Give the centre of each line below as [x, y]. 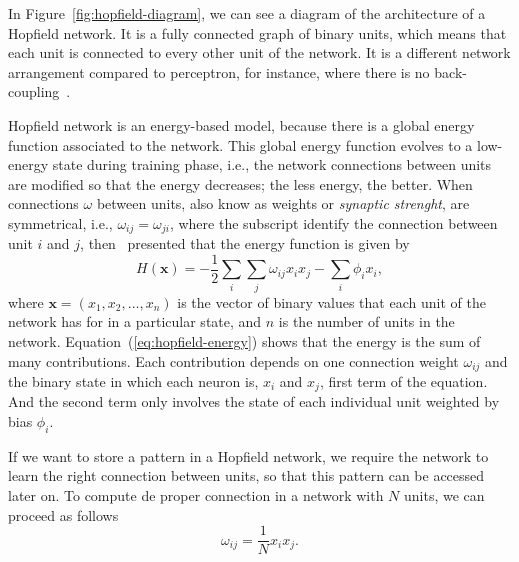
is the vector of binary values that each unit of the [331, 301]
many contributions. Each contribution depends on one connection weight [233, 360]
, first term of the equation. [403, 381]
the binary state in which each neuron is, [133, 381]
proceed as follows [63, 514]
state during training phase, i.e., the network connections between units [272, 164]
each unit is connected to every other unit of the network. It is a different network [259, 52]
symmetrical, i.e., [60, 222]
